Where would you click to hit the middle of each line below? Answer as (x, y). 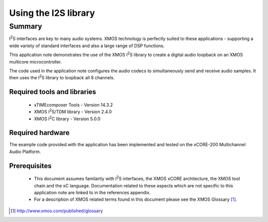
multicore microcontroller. (35, 61)
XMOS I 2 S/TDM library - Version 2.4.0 (73, 111)
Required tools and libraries (53, 92)
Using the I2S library (52, 13)
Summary (26, 26)
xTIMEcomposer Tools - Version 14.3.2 (73, 105)
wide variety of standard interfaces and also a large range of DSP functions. (87, 46)
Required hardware (39, 133)
